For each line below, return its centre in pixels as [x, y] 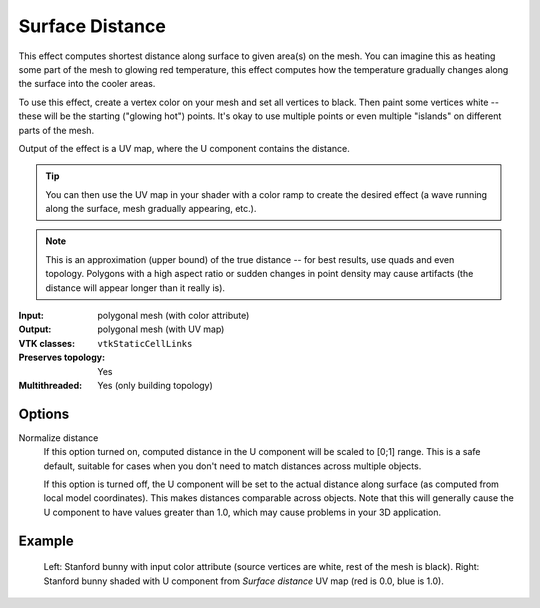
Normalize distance [58, 437]
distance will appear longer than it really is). [135, 287]
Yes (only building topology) [155, 385]
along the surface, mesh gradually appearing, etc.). [151, 209]
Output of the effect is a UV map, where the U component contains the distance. [184, 148]
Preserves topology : [61, 357]
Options [44, 413]
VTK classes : [46, 343]
